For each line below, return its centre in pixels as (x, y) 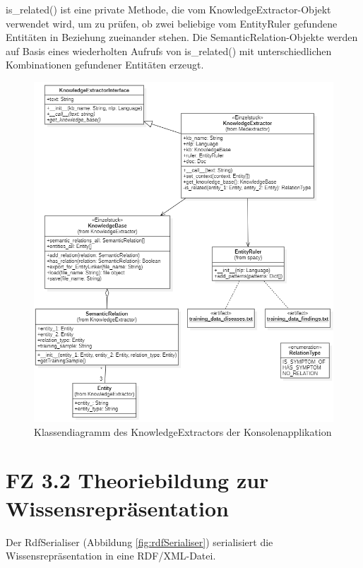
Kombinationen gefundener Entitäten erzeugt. (105, 65)
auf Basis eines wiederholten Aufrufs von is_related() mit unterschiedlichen (169, 51)
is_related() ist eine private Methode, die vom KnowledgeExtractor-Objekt (168, 9)
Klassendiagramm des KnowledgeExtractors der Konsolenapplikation (183, 431)
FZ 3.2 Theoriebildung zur (137, 480)
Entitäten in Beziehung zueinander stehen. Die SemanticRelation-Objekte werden (182, 37)
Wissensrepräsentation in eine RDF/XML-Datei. (111, 556)
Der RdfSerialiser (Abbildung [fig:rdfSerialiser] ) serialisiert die (139, 542)
